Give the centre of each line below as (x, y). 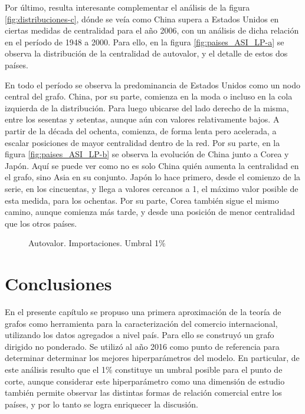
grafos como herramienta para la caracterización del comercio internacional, (141, 323)
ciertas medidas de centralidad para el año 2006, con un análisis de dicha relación (152, 30)
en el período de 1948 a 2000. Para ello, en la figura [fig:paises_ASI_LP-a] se (145, 42)
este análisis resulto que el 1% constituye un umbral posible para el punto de (144, 369)
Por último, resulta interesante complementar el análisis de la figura (127, 7)
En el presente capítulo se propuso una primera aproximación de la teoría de (143, 312)
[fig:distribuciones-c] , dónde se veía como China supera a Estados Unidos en (142, 19)
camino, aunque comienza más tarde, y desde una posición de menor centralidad (150, 212)
